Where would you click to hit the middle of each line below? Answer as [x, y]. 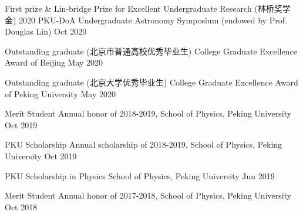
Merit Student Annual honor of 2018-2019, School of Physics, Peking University [148, 113]
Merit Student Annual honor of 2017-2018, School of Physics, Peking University [148, 195]
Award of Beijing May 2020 [54, 62]
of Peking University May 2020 [60, 93]
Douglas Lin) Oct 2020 [46, 31]
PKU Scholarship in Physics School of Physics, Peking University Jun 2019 [140, 175]
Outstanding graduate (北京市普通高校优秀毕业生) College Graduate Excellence [151, 51]
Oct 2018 [21, 207]
